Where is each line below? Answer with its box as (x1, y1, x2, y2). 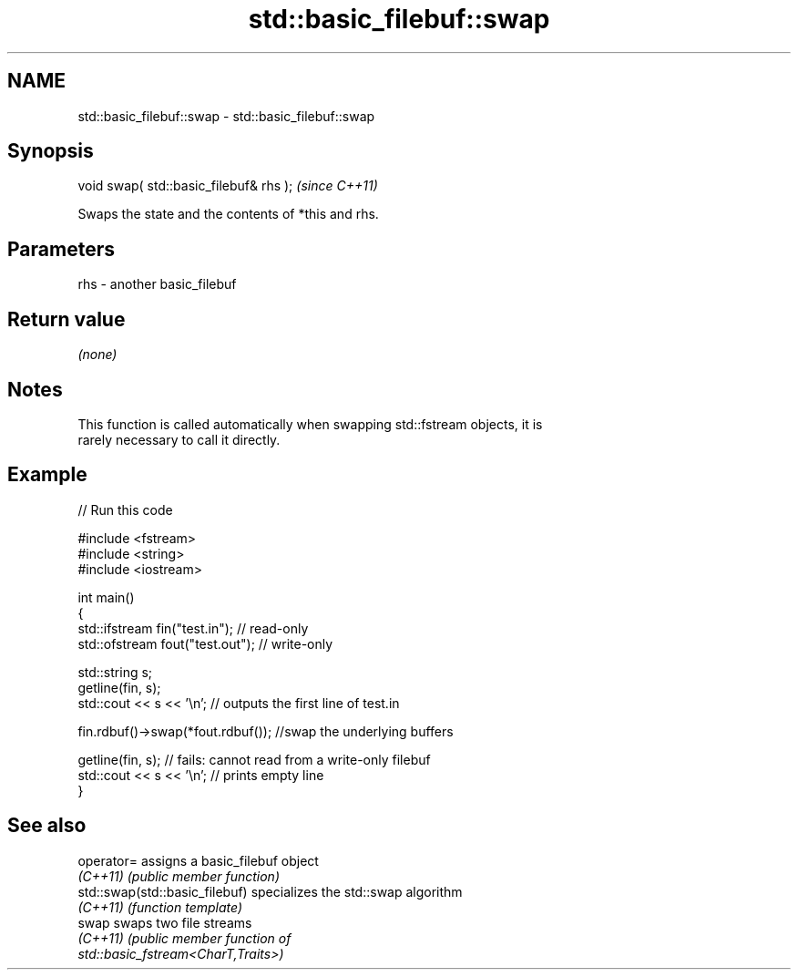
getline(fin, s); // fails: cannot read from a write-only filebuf (77, 751, 431, 767)
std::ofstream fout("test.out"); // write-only (77, 635, 333, 652)
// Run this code (77, 501, 173, 518)
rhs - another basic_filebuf (77, 276, 237, 293)
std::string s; (77, 663, 153, 680)
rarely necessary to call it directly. (77, 431, 281, 447)
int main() (77, 589, 135, 605)
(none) (77, 346, 118, 363)
